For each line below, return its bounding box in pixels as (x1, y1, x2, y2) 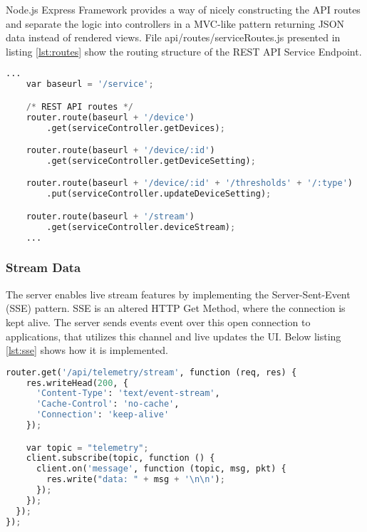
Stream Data (6, 259, 81, 276)
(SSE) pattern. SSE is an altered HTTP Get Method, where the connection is (6, 301, 346, 315)
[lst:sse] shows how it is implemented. (6, 343, 168, 358)
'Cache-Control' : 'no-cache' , (36, 399, 180, 410)
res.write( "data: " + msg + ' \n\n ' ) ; (46, 474, 225, 485)
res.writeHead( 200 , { (26, 377, 128, 388)
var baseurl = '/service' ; (26, 79, 154, 90)
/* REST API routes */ (26, 101, 133, 112)
